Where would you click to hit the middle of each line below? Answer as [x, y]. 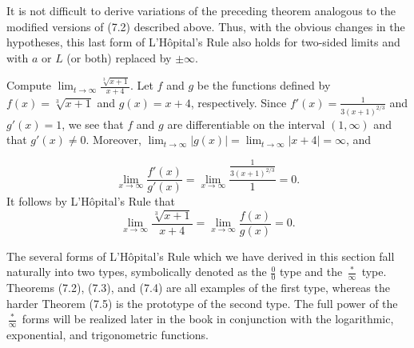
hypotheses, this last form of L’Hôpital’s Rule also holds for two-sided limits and [203, 42]
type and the [311, 272]
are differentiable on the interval [246, 124]
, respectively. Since [239, 102]
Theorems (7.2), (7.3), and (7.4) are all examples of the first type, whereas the [198, 288]
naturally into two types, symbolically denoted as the [137, 272]
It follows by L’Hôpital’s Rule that [91, 201]
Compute [29, 85]
